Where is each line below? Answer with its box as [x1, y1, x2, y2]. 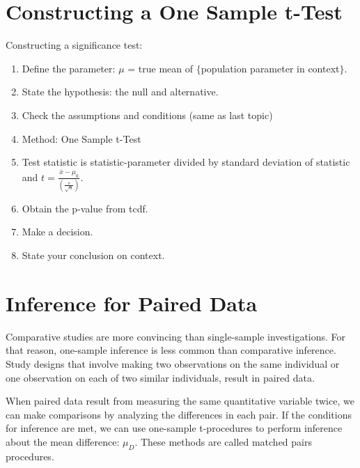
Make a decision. [22, 224, 93, 239]
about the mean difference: [6, 434, 120, 448]
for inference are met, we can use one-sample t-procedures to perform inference [6, 421, 343, 435]
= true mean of [127, 61, 193, 75]
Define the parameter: [22, 61, 116, 75]
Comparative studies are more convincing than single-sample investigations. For [6, 329, 346, 343]
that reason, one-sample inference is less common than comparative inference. [6, 343, 336, 357]
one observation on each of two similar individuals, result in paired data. [6, 370, 315, 384]
